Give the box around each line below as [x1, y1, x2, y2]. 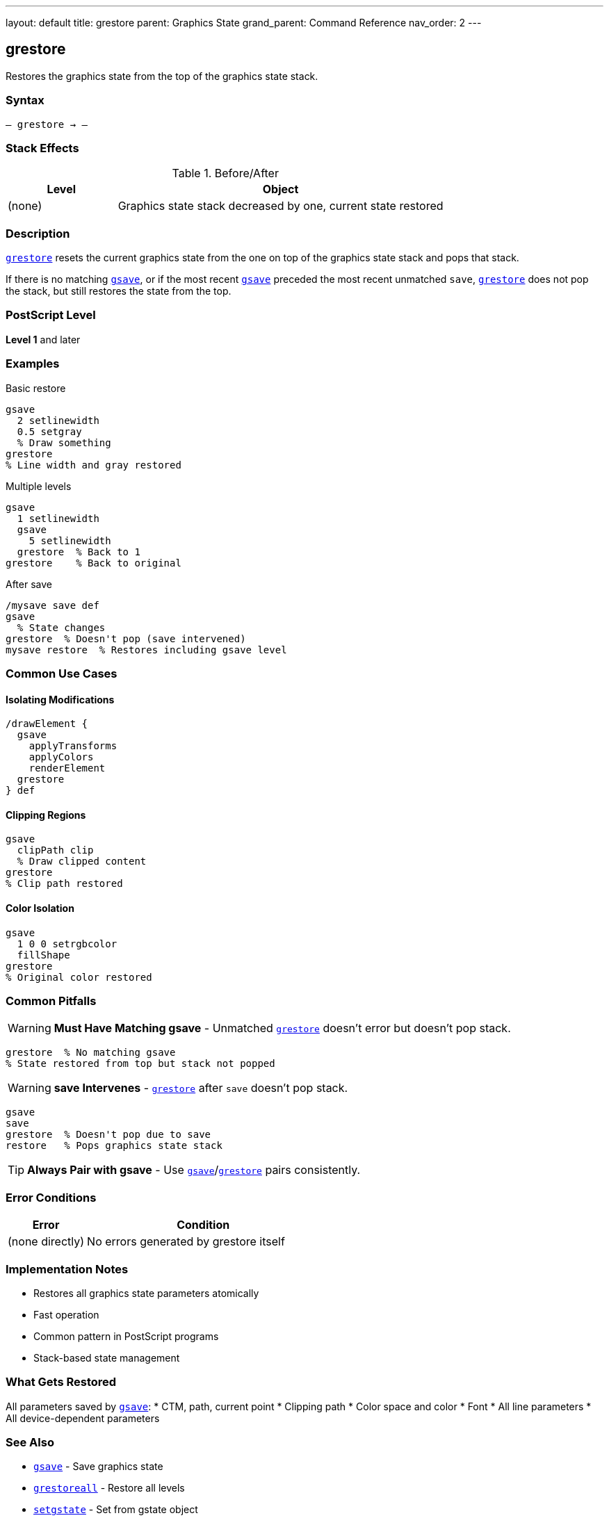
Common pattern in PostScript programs [33, 1330, 219, 1342]
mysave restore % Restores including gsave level [6, 644, 287, 655]
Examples [6, 357, 60, 371]
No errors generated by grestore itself [87, 1234, 285, 1249]
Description [6, 226, 70, 240]
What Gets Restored [6, 1375, 117, 1389]
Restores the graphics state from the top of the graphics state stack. [6, 70, 318, 82]
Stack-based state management [33, 1351, 180, 1364]
